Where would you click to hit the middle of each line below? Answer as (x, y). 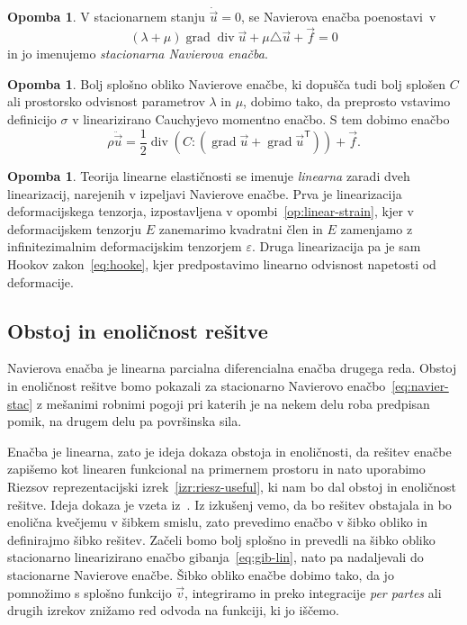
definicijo (32, 119)
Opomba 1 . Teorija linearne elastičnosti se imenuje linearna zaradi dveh (209, 176)
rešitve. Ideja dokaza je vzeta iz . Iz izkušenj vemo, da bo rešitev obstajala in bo (229, 504)
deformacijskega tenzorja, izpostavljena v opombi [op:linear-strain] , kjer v (211, 211)
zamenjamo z (377, 228)
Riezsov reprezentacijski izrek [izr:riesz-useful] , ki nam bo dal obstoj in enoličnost (232, 487)
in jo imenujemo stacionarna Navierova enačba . (138, 54)
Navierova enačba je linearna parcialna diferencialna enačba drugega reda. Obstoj (232, 368)
